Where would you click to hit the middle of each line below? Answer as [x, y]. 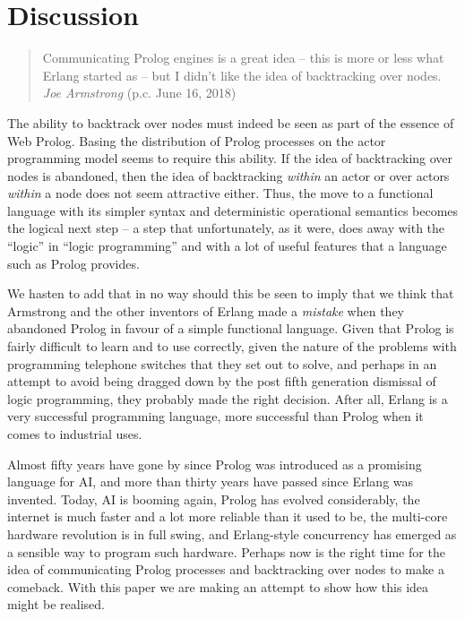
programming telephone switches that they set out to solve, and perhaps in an [222, 363]
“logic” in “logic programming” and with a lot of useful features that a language [227, 246]
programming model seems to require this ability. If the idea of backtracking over [230, 158]
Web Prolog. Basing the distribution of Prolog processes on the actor [197, 140]
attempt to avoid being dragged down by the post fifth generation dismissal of [222, 381]
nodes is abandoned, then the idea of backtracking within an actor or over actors [228, 175]
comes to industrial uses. [75, 434]
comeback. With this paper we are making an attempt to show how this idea [218, 586]
